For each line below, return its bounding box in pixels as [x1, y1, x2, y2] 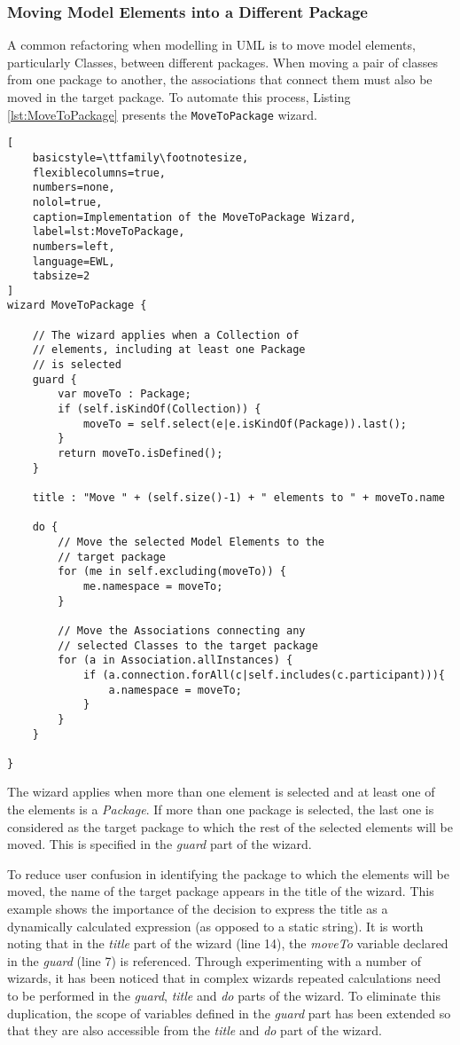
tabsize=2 [32, 270, 90, 283]
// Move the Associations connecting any [58, 624, 306, 637]
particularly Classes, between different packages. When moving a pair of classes [7, 52, 438, 71]
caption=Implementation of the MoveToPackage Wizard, [32, 210, 356, 224]
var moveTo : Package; [58, 388, 191, 401]
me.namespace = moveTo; [82, 579, 223, 593]
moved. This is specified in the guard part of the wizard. [7, 835, 312, 853]
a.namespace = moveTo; [108, 683, 242, 696]
